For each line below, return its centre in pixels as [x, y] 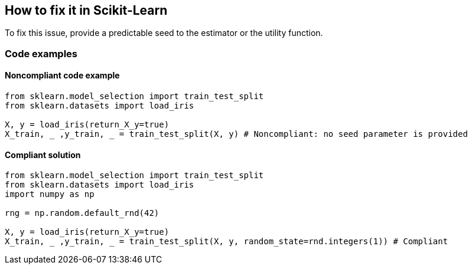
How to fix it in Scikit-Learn [86, 10]
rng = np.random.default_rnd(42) [82, 213]
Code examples [41, 53]
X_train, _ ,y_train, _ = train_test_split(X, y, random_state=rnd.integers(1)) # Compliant [227, 242]
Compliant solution [43, 155]
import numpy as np [50, 194]
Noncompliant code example [62, 76]
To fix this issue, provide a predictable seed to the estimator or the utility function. [164, 33]
